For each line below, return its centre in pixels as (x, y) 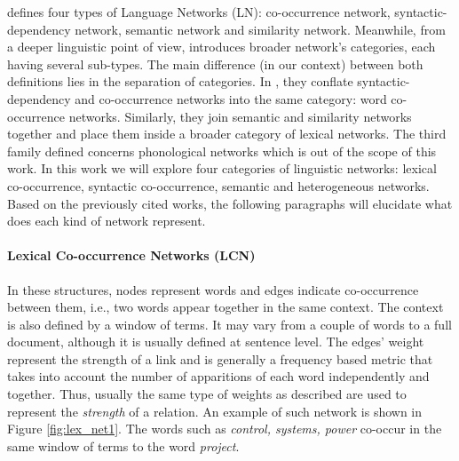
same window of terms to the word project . (123, 445)
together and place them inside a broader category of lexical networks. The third (227, 134)
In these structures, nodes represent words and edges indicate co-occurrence (213, 289)
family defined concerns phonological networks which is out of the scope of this (222, 151)
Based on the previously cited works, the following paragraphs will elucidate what (230, 203)
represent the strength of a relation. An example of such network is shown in (215, 411)
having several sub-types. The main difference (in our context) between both (215, 64)
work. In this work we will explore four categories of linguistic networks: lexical (222, 168)
